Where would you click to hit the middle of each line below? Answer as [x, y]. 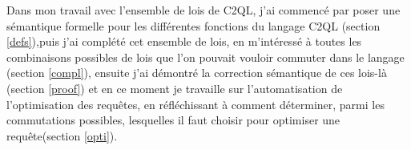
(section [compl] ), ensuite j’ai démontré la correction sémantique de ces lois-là [197, 73]
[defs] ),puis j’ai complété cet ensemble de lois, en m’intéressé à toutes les [184, 41]
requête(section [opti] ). [62, 135]
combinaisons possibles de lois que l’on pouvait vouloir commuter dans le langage [205, 57]
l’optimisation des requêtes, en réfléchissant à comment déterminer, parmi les [195, 104]
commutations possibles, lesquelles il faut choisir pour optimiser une [173, 120]
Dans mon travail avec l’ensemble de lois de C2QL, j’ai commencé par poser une [203, 10]
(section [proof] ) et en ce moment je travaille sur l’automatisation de [175, 88]
